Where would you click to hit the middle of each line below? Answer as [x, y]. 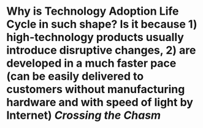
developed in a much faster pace [91, 63]
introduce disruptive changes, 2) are [101, 51]
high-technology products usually [95, 37]
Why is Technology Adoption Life [93, 11]
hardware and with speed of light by [100, 103]
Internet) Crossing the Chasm [84, 115]
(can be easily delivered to [75, 76]
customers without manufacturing [96, 89]
